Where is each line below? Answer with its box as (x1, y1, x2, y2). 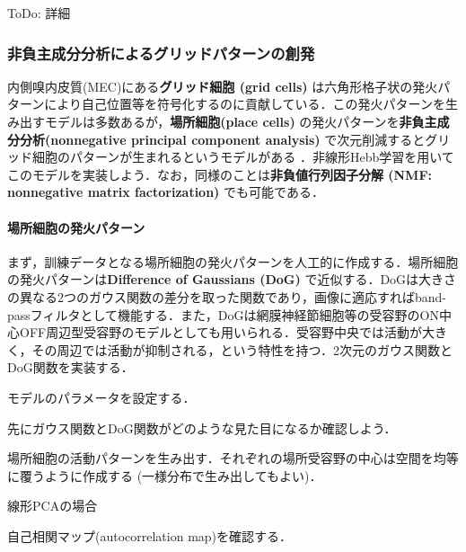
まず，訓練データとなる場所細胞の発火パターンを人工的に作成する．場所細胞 (7, 252, 459, 271)
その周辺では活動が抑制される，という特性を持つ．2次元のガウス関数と (31, 340, 453, 359)
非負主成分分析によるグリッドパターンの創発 (7, 41, 315, 64)
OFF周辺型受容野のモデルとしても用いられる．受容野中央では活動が (19, 323, 423, 342)
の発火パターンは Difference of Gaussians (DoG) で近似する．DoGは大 (7, 270, 432, 289)
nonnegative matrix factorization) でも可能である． (7, 183, 324, 201)
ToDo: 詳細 (7, 4, 71, 22)
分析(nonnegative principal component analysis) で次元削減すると (19, 129, 426, 148)
